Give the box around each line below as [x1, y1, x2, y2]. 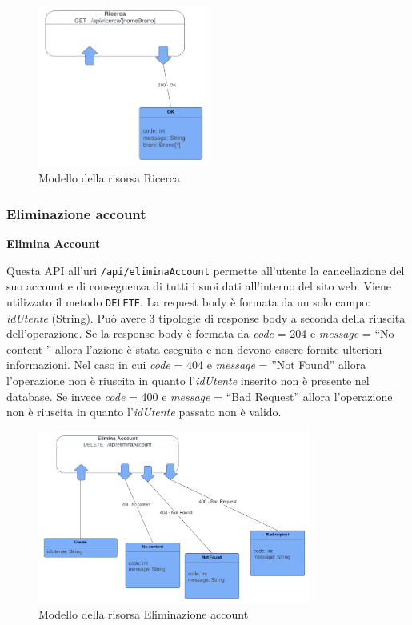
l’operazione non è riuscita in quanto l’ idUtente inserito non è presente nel [6, 372, 370, 389]
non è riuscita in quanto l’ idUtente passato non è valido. [6, 403, 282, 420]
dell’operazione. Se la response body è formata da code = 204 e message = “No [6, 325, 394, 342]
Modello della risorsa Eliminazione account [38, 606, 249, 623]
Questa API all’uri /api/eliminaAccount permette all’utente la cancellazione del [6, 262, 405, 278]
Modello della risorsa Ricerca [38, 170, 181, 186]
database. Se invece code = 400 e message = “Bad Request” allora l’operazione [6, 387, 393, 404]
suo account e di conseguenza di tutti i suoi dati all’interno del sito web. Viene [6, 278, 391, 294]
